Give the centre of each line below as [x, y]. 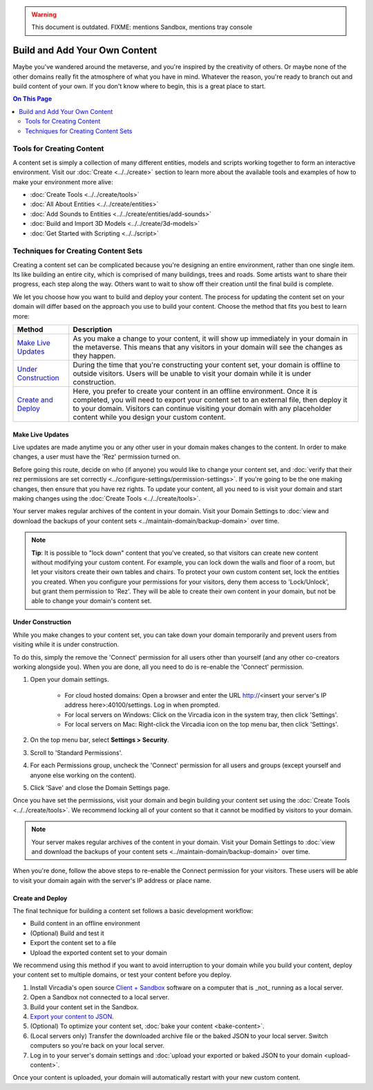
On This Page [32, 99]
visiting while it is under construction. [66, 644]
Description [93, 329]
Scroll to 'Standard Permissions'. [76, 752]
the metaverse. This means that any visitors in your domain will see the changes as [208, 347]
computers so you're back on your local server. [97, 1046]
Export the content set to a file [73, 943]
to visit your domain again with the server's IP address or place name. [112, 880]
